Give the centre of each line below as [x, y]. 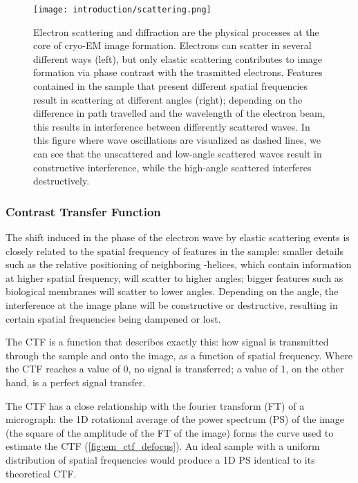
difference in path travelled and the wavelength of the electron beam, [179, 113]
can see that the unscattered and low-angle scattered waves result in [178, 153]
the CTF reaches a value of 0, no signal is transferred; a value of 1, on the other [175, 369]
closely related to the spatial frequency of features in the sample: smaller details [175, 250]
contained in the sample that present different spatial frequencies [171, 86]
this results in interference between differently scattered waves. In [172, 126]
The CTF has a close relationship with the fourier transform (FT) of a [155, 405]
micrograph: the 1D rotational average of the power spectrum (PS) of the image [175, 419]
